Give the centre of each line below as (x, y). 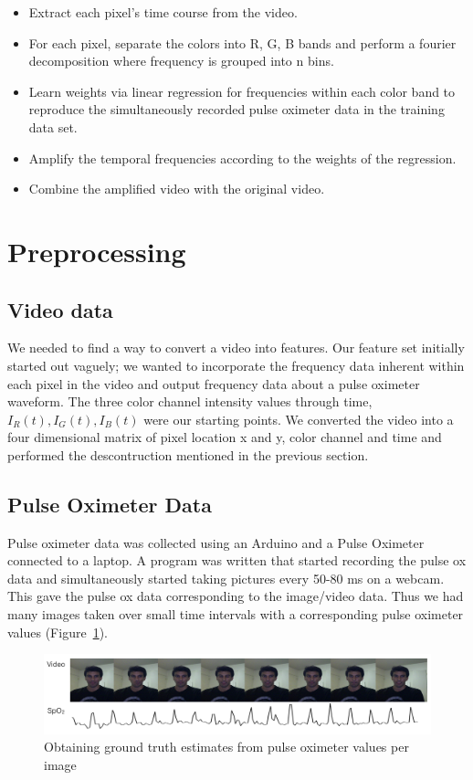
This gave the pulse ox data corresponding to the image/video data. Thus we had (236, 596)
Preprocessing (97, 251)
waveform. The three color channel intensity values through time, (190, 401)
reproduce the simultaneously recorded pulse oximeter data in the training (236, 109)
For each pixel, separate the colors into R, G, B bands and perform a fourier (242, 42)
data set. (53, 126)
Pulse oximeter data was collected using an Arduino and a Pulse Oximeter (216, 542)
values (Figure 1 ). (58, 632)
